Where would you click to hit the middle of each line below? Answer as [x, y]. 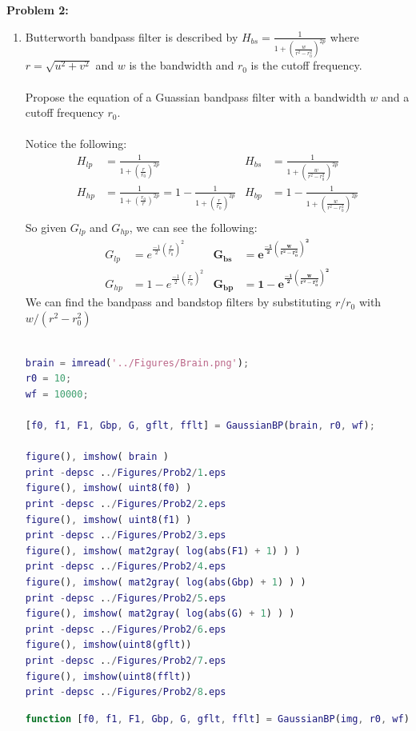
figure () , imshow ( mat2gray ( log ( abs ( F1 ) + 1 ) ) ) [163, 551]
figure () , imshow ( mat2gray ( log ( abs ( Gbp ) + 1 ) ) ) [166, 582]
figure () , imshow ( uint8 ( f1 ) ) [108, 519]
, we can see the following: [193, 227]
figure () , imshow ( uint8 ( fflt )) [108, 676]
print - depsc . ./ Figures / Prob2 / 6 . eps [126, 629]
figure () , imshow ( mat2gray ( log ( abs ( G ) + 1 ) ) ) [160, 614]
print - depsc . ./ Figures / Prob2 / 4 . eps [126, 567]
